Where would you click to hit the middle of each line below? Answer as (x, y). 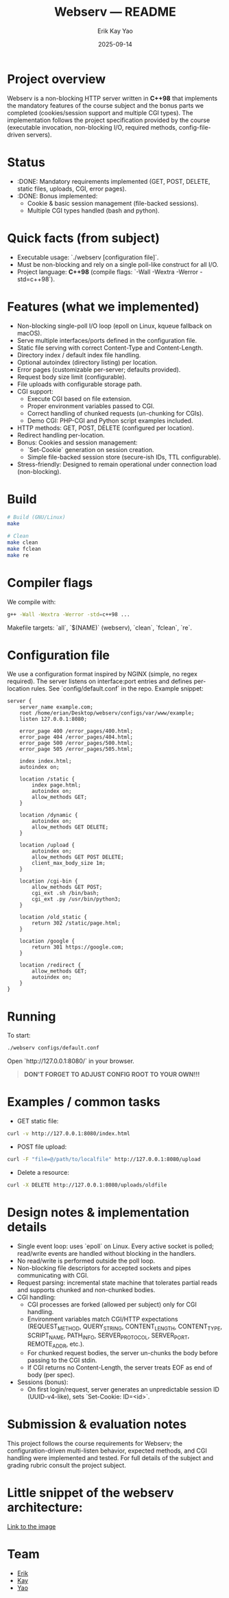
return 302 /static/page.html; (76, 923)
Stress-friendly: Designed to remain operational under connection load (117, 464)
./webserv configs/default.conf (53, 1048)
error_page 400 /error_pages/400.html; (76, 731)
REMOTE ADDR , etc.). (56, 1345)
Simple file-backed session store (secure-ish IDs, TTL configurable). (124, 457)
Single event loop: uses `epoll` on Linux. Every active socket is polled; (116, 1246)
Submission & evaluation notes (97, 1424)
